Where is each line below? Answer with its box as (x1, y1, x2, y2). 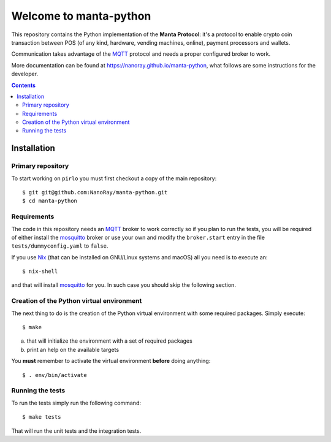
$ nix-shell (22, 268, 58, 275)
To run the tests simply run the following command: (11, 399, 141, 406)
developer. (11, 70, 39, 78)
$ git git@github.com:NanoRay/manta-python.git (22, 189, 168, 196)
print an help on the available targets (26, 346, 120, 353)
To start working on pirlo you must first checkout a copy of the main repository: (11, 175, 217, 182)
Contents (11, 82, 36, 89)
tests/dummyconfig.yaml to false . (11, 242, 108, 250)
